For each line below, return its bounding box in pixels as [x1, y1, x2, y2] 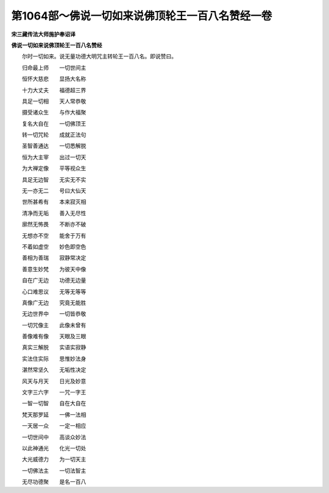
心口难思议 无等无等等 [21, 288, 87, 295]
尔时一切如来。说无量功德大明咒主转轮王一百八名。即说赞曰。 [21, 52, 177, 60]
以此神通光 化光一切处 [21, 445, 87, 452]
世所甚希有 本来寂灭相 [21, 198, 87, 205]
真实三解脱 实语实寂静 [21, 344, 87, 351]
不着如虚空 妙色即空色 [21, 243, 87, 250]
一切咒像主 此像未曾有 [21, 321, 87, 328]
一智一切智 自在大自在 [21, 400, 87, 407]
